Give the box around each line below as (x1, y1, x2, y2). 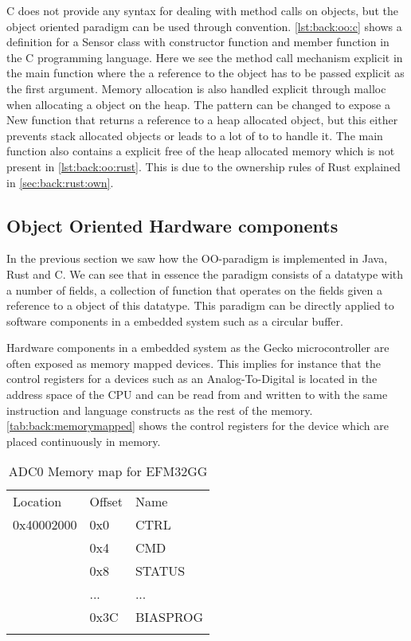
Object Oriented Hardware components (6, 213, 339, 237)
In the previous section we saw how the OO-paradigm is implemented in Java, (6, 250, 388, 267)
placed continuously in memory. (6, 432, 161, 449)
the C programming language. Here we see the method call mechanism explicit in (6, 49, 403, 65)
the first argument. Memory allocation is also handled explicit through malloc (6, 80, 386, 96)
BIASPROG (135, 608, 204, 627)
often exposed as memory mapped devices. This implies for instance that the (6, 354, 381, 371)
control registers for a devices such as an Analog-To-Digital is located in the (6, 370, 378, 387)
